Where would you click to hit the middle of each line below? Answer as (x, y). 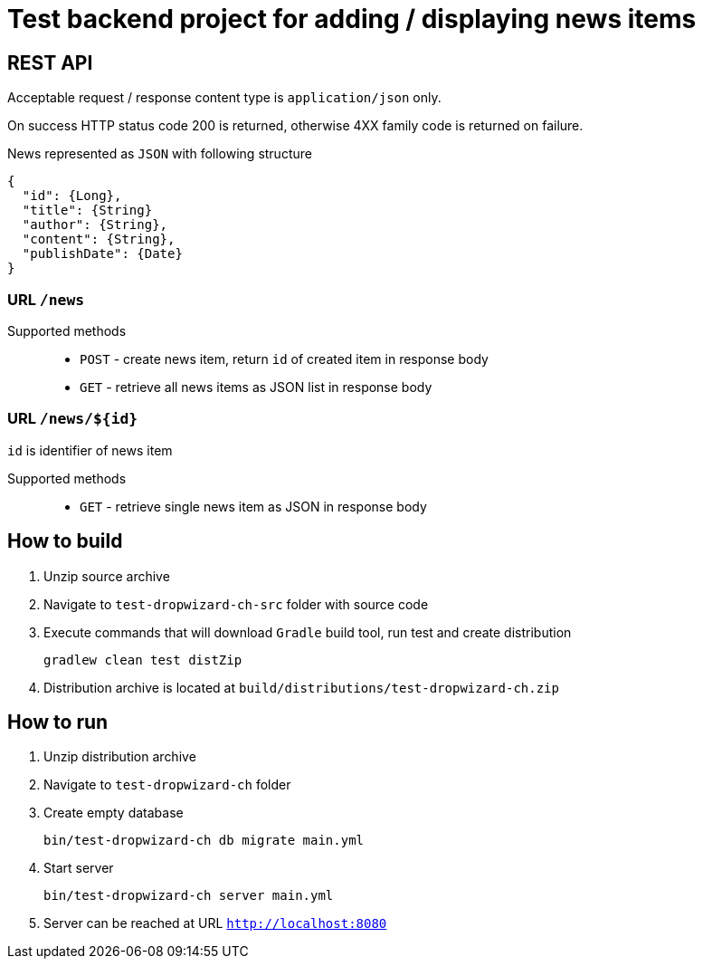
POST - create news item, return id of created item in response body (284, 359)
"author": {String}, (95, 225)
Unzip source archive (107, 576)
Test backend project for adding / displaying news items (352, 19)
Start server (79, 868)
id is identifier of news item (90, 450)
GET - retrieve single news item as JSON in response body (253, 506)
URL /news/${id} (73, 419)
